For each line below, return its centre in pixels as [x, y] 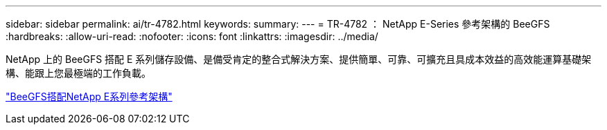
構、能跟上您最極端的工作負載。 [78, 73]
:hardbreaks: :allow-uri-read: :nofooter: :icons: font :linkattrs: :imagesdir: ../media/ [192, 36]
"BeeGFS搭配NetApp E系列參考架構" [89, 96]
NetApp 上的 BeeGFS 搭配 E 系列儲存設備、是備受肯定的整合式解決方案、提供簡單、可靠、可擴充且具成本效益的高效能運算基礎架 [299, 59]
